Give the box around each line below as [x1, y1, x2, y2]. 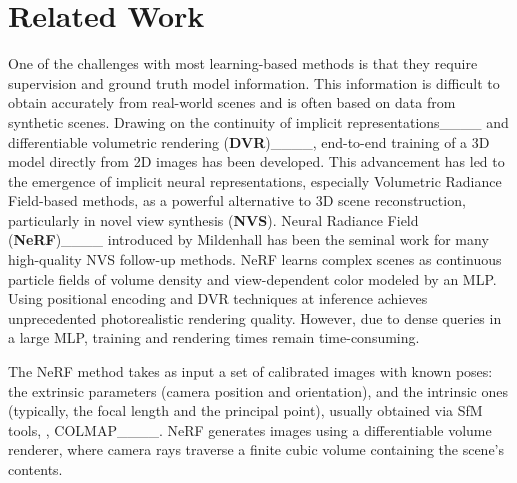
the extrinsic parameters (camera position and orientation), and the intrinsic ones [8, 380, 508, 401]
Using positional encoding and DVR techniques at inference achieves [8, 288, 428, 309]
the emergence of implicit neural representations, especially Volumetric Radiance [8, 170, 502, 191]
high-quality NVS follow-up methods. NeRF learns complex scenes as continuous [8, 249, 502, 270]
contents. [8, 459, 63, 479]
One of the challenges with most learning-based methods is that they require [8, 53, 478, 74]
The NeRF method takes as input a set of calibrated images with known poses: [8, 361, 493, 382]
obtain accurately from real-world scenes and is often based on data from [8, 92, 456, 113]
